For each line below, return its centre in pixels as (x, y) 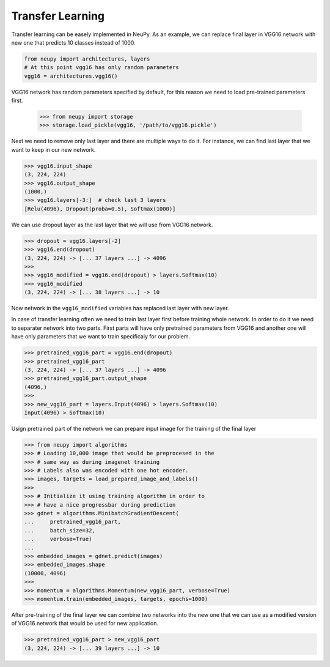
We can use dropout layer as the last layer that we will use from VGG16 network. (112, 225)
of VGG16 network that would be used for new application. (85, 624)
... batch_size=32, (60, 530)
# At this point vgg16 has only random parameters (102, 68)
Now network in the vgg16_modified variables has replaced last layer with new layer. (120, 308)
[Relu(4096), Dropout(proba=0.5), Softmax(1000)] (100, 209)
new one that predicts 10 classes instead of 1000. (73, 42)
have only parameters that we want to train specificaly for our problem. (101, 337)
